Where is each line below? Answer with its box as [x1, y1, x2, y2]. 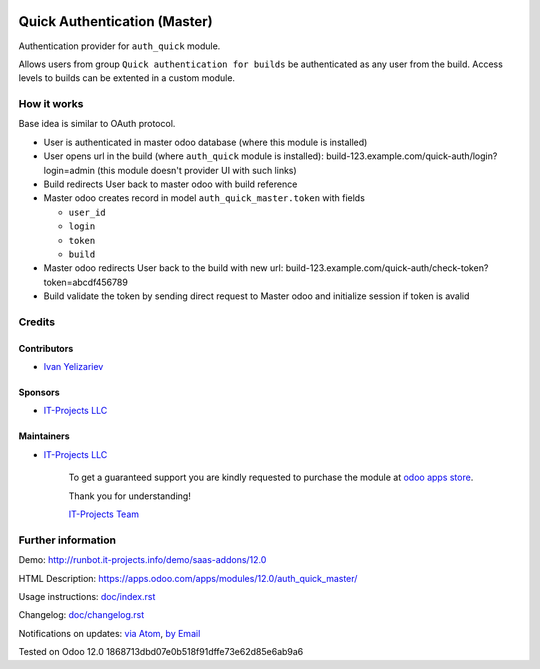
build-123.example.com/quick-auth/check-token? [285, 262, 489, 274]
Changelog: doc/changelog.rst [18, 609, 145, 621]
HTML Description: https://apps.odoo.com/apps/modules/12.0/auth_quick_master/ [18, 572, 358, 584]
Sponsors [18, 386, 60, 399]
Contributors [18, 342, 74, 354]
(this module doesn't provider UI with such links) [96, 164, 297, 176]
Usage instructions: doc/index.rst [18, 590, 156, 602]
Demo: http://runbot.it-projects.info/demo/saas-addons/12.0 [18, 554, 267, 566]
